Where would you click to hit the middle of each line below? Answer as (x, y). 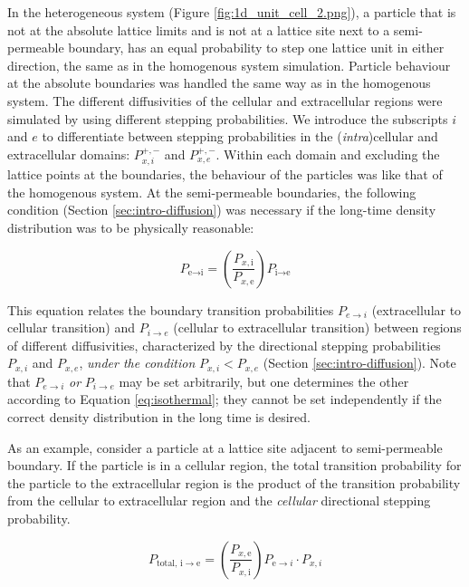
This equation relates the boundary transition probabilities (171, 309)
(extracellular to (416, 309)
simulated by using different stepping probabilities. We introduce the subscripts (228, 118)
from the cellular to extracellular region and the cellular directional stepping (219, 500)
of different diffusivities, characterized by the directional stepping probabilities (224, 345)
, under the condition (137, 363)
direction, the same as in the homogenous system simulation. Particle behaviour (229, 65)
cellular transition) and (71, 327)
